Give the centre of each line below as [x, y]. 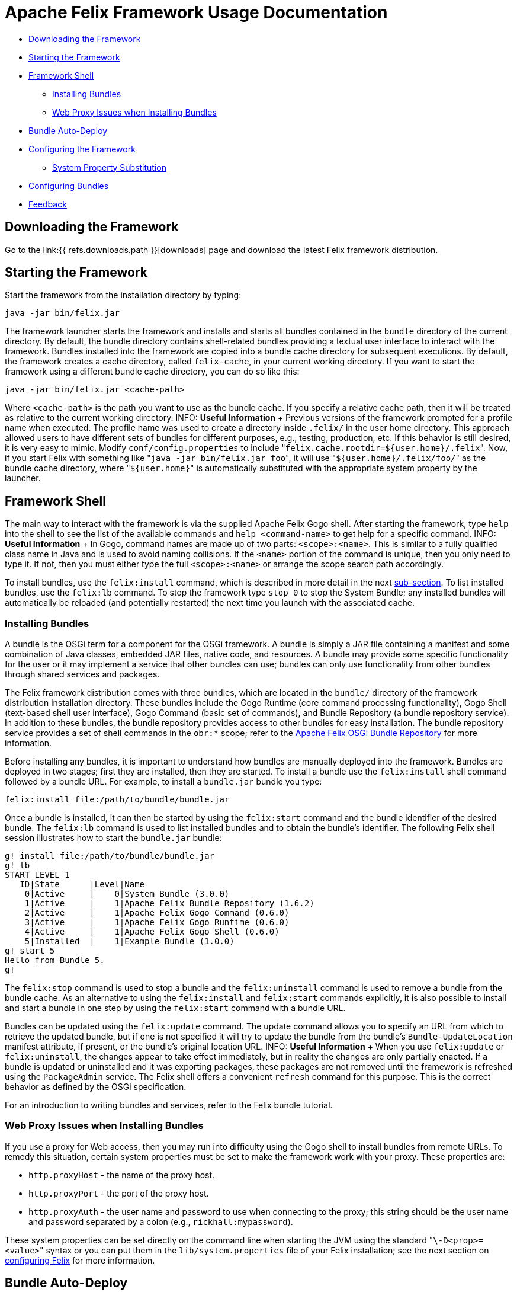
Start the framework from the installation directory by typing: [123, 295]
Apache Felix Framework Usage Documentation [196, 12]
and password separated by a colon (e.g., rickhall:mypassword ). [161, 1221]
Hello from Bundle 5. [55, 960]
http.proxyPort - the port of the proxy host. [119, 1193]
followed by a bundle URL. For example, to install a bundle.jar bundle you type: [163, 782]
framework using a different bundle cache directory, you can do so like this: [152, 372]
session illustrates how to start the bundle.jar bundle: [113, 838]
